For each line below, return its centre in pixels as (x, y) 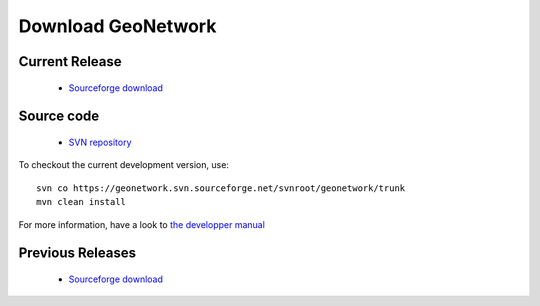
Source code (59, 116)
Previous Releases (77, 253)
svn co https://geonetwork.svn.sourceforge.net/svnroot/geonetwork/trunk (221, 188)
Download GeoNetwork (117, 26)
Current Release (70, 61)
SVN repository (100, 142)
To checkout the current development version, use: (124, 165)
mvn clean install (81, 202)
